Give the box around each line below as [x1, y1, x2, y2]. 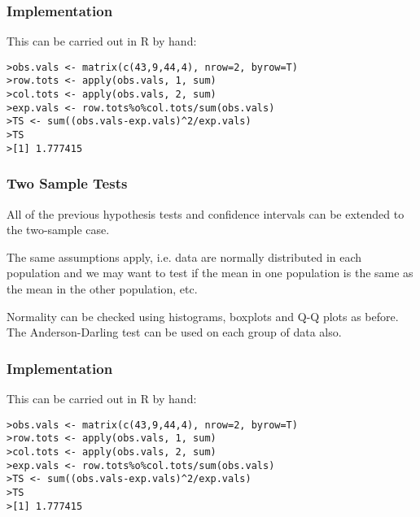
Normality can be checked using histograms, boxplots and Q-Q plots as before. [7, 307, 399, 324]
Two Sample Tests [7, 173, 128, 193]
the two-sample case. [7, 221, 110, 238]
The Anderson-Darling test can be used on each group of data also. [7, 324, 342, 341]
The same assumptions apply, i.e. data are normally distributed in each [7, 248, 362, 265]
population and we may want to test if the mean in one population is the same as [7, 264, 413, 281]
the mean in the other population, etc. [7, 280, 198, 297]
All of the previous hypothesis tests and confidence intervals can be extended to [7, 205, 405, 222]
